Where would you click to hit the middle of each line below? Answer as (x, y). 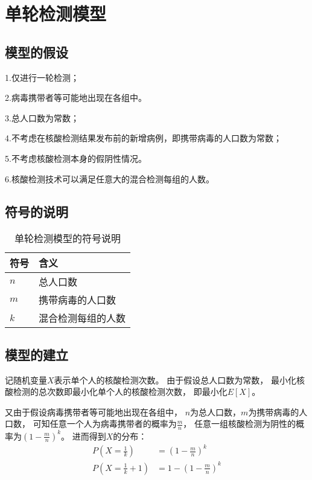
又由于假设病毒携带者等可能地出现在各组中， (94, 411)
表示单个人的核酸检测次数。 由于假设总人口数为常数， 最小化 (175, 379)
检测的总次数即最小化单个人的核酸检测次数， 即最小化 (120, 392)
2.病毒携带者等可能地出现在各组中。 (76, 98)
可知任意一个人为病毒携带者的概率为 (105, 424)
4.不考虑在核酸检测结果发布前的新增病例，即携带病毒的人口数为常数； (143, 138)
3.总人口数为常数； (42, 117)
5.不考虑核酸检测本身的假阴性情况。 (76, 158)
